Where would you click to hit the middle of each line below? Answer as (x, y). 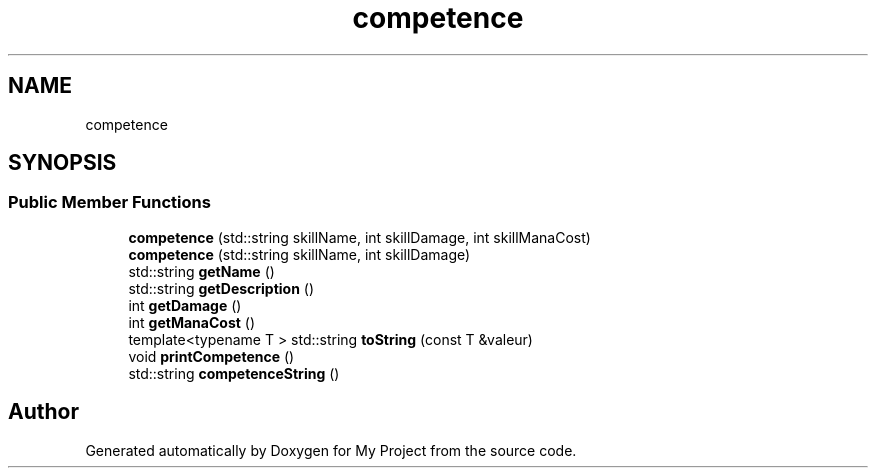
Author (43, 412)
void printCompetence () (211, 356)
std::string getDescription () (221, 288)
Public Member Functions (109, 202)
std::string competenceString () (234, 373)
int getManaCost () (192, 322)
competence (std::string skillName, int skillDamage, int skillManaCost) (359, 237)
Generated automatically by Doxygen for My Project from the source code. (331, 450)
